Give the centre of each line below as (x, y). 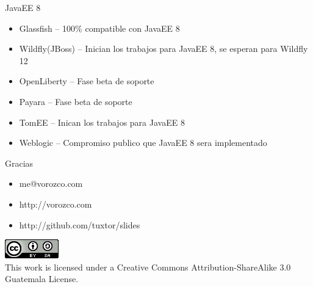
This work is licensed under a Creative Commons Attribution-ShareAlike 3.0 (148, 267)
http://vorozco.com (56, 204)
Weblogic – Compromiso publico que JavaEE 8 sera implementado (143, 143)
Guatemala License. (42, 279)
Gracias (19, 163)
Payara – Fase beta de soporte (76, 101)
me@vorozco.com (51, 183)
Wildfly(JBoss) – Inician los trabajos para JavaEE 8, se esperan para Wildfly (164, 49)
